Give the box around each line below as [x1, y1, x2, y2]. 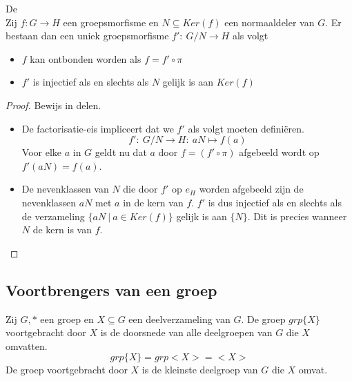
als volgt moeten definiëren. [188, 121, 304, 135]
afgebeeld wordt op [239, 145, 320, 159]
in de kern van [123, 195, 184, 209]
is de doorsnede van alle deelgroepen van [100, 325, 273, 340]
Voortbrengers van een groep [6, 279, 217, 300]
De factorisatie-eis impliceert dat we [21, 121, 174, 135]
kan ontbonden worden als [30, 51, 141, 66]
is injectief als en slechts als [32, 75, 149, 89]
